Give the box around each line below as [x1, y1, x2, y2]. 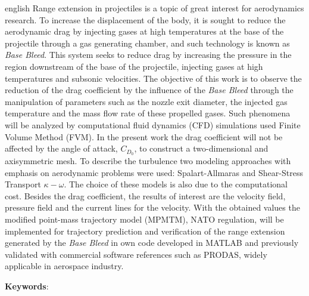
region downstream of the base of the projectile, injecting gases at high [5, 60, 263, 72]
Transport [5, 178, 41, 190]
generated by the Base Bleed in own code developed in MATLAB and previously [5, 236, 299, 249]
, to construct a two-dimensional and [134, 142, 269, 155]
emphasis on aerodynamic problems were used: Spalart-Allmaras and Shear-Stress [5, 166, 303, 178]
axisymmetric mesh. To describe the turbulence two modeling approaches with [5, 154, 291, 166]
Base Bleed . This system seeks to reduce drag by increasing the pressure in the [5, 48, 292, 61]
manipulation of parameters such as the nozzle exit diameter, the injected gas [5, 95, 288, 107]
